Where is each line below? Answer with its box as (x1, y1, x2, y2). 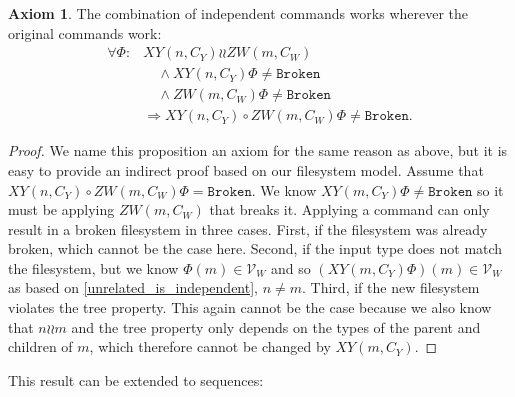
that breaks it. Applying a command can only (209, 199, 490, 220)
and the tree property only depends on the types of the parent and (71, 316, 481, 337)
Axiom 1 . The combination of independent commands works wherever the (8, 3, 469, 23)
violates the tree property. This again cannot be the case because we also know (8, 297, 492, 318)
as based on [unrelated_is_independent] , (8, 277, 258, 298)
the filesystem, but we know (8, 257, 179, 278)
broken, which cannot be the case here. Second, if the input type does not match (8, 238, 503, 259)
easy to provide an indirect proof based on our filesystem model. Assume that (8, 159, 484, 180)
